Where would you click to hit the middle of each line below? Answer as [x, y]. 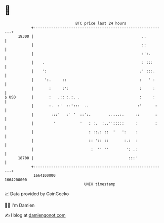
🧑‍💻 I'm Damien [20, 205]
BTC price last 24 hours [101, 23]
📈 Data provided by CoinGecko [37, 194]
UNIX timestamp [100, 184]
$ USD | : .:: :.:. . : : [80, 97]
